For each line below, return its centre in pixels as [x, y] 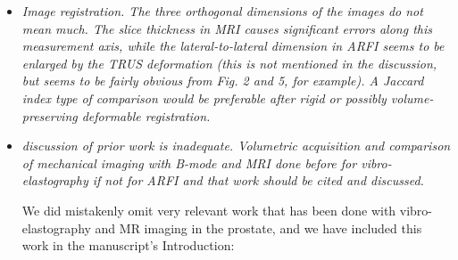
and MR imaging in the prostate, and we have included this [258, 227]
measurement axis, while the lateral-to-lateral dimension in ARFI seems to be [233, 46]
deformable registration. [146, 115]
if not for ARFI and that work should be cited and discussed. [258, 180]
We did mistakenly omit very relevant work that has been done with [209, 210]
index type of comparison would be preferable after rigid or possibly [204, 97]
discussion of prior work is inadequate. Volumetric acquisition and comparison [236, 146]
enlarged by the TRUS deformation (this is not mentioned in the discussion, [229, 63]
